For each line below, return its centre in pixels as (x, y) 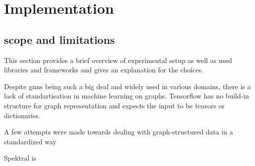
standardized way (30, 141)
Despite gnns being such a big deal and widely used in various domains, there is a (127, 86)
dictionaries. (22, 115)
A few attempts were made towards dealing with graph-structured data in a (119, 132)
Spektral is (20, 158)
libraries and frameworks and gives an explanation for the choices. (104, 70)
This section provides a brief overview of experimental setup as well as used (118, 60)
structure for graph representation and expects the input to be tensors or (114, 105)
